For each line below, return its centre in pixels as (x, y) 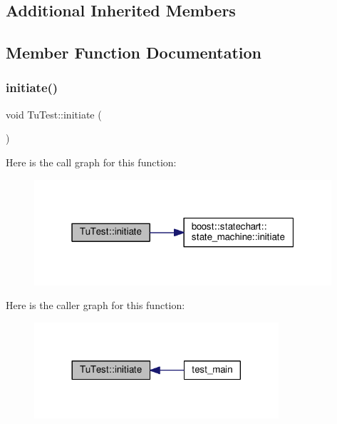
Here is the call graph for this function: (91, 162)
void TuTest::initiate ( (54, 114)
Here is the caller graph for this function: (95, 305)
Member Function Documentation (134, 52)
